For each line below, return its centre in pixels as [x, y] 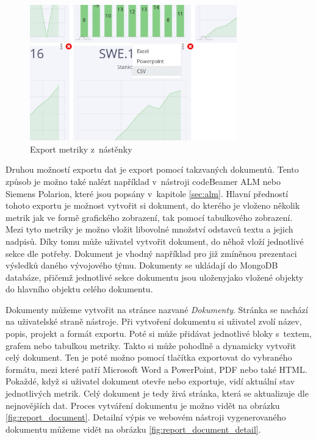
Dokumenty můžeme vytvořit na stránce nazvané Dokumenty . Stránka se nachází [157, 309]
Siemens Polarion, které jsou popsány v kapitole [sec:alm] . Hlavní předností [147, 193]
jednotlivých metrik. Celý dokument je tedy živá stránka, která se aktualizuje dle [157, 393]
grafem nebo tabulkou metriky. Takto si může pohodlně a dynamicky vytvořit [151, 345]
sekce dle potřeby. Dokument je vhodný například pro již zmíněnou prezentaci [151, 253]
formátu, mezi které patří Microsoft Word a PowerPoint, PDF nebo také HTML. [156, 369]
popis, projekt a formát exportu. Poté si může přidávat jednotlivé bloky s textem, [159, 334]
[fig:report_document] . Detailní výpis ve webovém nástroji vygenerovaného [146, 417]
